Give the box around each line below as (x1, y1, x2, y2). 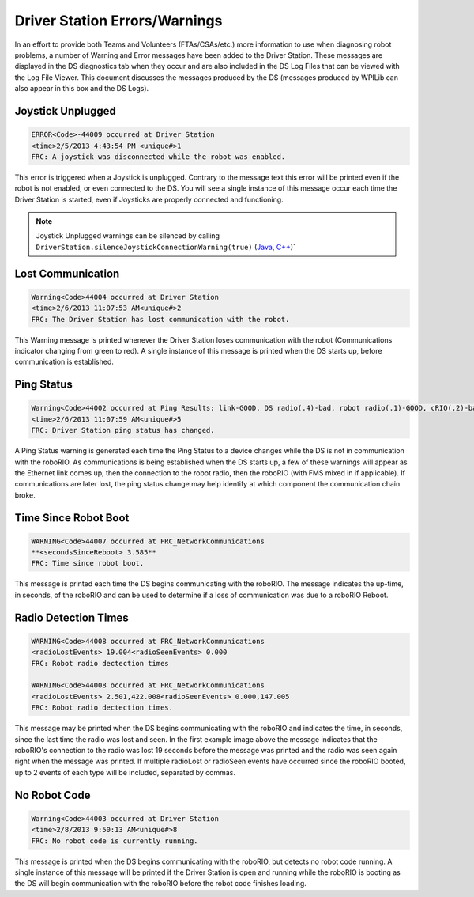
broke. (14, 490, 36, 500)
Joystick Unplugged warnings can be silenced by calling (36, 231, 220, 240)
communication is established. (14, 357, 114, 367)
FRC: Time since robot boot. (31, 558, 145, 568)
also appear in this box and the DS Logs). (14, 84, 149, 93)
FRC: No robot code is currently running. (31, 836, 198, 846)
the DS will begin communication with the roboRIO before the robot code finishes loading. (14, 879, 307, 888)
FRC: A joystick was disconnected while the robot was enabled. (31, 152, 286, 161)
